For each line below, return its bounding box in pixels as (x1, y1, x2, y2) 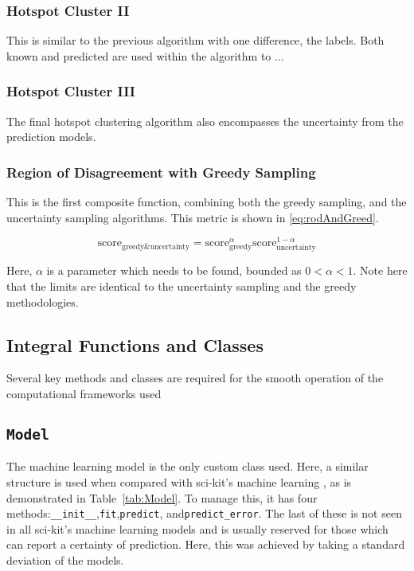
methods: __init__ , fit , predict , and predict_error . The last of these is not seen (6, 505, 402, 522)
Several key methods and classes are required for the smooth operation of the (6, 370, 384, 386)
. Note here (353, 262, 408, 279)
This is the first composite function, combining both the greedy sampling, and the (6, 194, 407, 210)
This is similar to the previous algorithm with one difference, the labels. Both (6, 32, 385, 49)
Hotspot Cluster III (6, 81, 135, 101)
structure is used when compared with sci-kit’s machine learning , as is (6, 474, 352, 490)
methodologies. (6, 293, 79, 310)
